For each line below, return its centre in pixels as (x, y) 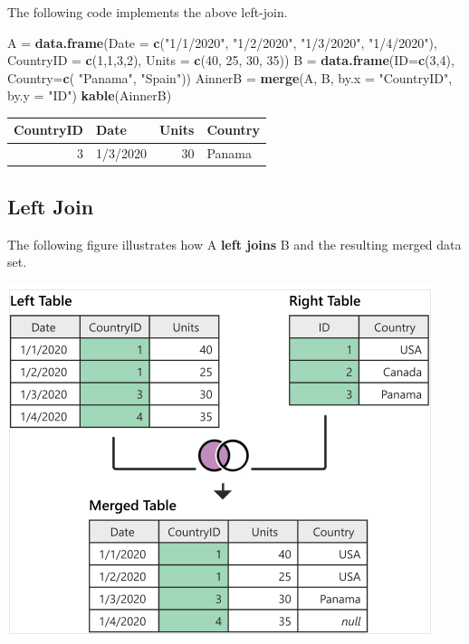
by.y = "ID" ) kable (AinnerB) (90, 95)
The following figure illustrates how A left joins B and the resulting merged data (234, 244)
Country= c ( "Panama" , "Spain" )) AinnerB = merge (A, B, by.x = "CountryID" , (230, 77)
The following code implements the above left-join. (148, 12)
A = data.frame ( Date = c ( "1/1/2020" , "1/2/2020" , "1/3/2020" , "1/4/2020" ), (222, 42)
